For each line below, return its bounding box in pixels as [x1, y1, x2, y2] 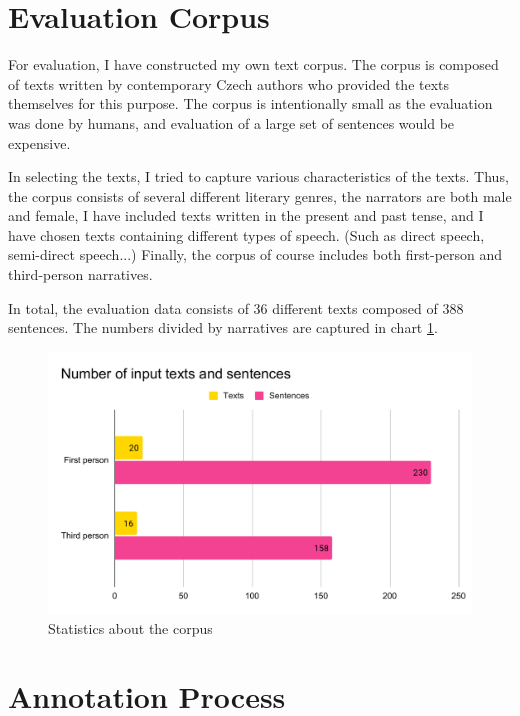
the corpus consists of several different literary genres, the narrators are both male [8, 185, 512, 206]
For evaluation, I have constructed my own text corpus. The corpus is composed [8, 54, 499, 75]
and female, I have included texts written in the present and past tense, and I [8, 205, 484, 226]
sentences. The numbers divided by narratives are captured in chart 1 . [8, 317, 438, 338]
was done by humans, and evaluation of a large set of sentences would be [8, 112, 455, 133]
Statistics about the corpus [48, 617, 213, 638]
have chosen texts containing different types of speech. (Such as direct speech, [8, 224, 485, 245]
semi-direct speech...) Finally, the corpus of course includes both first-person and [8, 244, 503, 265]
